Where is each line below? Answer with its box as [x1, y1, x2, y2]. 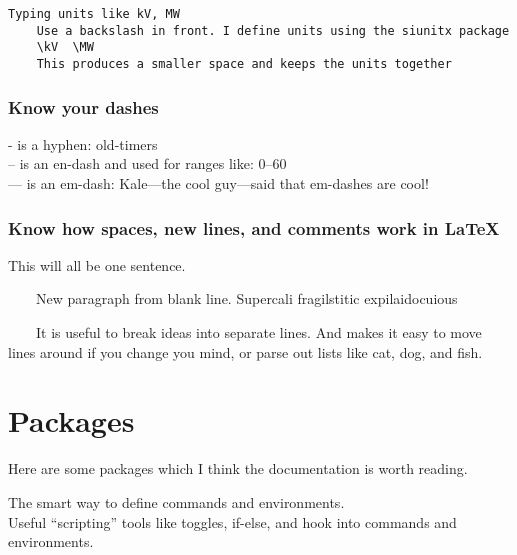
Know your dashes [8, 94, 159, 119]
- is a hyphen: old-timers [8, 133, 158, 154]
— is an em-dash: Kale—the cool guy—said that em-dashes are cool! [8, 173, 429, 193]
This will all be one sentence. [8, 254, 186, 275]
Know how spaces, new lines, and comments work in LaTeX [8, 215, 500, 240]
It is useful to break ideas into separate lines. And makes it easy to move [35, 322, 482, 342]
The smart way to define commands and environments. [8, 491, 345, 512]
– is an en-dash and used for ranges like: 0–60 [8, 153, 287, 174]
